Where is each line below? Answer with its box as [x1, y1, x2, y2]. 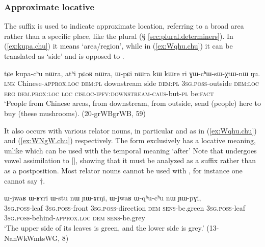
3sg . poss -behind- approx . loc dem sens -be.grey [4, 212, 145, 223]
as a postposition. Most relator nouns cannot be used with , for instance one [4, 165, 243, 175]
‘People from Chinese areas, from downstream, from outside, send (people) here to [4, 98, 261, 108]
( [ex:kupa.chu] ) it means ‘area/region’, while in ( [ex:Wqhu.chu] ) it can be [4, 40, 233, 51]
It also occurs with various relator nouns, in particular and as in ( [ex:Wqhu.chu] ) [4, 125, 257, 136]
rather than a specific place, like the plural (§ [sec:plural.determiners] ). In [4, 30, 233, 41]
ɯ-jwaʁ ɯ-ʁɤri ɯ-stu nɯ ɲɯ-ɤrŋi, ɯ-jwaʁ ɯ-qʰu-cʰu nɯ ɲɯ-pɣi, [4, 192, 201, 203]
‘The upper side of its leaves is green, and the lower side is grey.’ [4, 222, 204, 233]
